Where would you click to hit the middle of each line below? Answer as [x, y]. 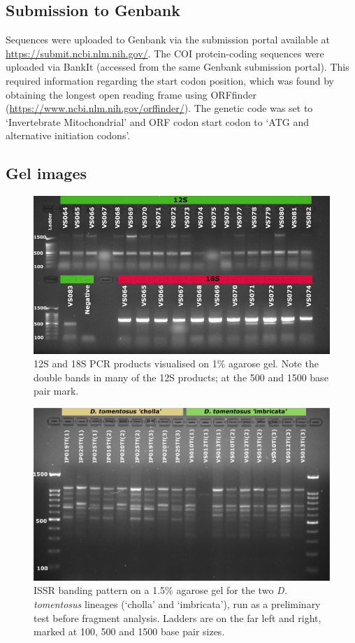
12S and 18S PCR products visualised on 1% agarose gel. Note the [176, 363]
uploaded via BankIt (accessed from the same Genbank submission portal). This [177, 67]
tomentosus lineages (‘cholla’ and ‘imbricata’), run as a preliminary [177, 603]
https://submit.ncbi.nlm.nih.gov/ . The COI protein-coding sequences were [165, 53]
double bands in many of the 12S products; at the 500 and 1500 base [181, 377]
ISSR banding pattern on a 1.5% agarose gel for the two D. [160, 590]
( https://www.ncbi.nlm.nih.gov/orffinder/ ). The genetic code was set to [159, 108]
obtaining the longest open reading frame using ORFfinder [131, 94]
